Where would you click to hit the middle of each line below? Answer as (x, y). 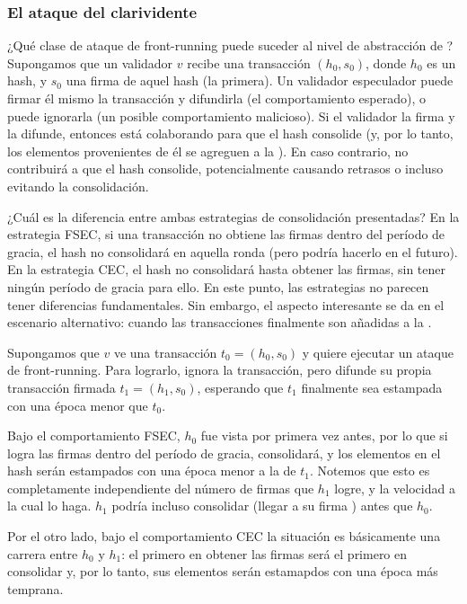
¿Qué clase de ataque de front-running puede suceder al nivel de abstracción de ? (230, 45)
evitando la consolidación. (78, 186)
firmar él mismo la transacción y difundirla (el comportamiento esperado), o (216, 98)
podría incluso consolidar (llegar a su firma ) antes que (262, 506)
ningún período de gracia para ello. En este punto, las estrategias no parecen (218, 286)
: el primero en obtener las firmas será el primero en (264, 553)
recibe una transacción (249, 62)
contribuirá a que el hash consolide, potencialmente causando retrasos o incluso (225, 169)
